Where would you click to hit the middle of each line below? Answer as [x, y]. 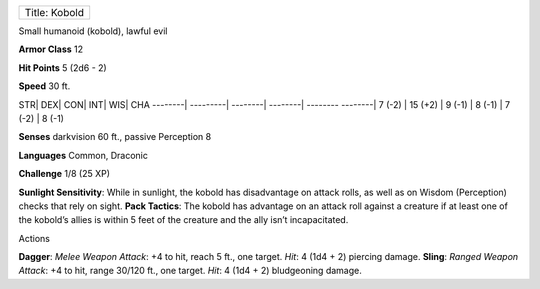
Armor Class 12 [51, 49]
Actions [34, 238]
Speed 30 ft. [44, 86]
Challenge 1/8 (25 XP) [64, 174]
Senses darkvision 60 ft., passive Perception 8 [115, 137]
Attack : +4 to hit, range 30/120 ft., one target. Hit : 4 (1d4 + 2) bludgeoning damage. [190, 271]
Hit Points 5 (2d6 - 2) [62, 67]
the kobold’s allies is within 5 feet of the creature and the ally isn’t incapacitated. [183, 220]
